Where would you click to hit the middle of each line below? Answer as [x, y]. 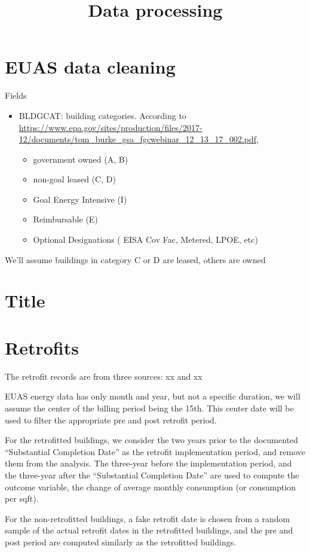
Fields [16, 95]
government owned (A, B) [81, 159]
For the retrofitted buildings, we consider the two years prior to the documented [152, 440]
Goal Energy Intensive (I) [80, 199]
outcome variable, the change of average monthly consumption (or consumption [151, 487]
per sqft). [22, 498]
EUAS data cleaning [90, 67]
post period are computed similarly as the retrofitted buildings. [121, 542]
